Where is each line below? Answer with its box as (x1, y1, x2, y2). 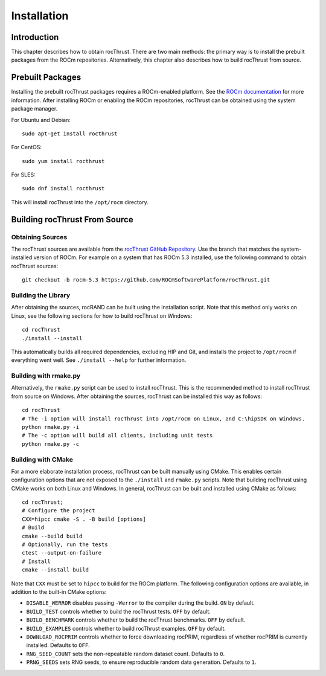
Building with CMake (11, 455, 74, 463)
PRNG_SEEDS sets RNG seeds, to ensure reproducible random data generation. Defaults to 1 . (26, 658, 257, 666)
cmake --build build (22, 532, 83, 539)
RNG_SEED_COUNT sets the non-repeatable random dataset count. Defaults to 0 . (26, 650, 225, 657)
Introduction (11, 32, 59, 42)
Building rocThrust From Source (11, 214, 133, 225)
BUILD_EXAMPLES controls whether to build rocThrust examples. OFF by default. (26, 625, 226, 632)
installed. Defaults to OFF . (26, 642, 90, 649)
